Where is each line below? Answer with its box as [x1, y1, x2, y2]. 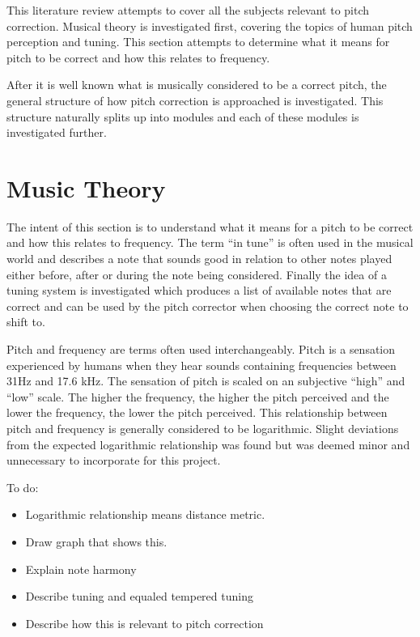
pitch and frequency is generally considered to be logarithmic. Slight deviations [6, 420, 399, 436]
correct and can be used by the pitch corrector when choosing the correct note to [6, 297, 409, 314]
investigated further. [6, 124, 107, 141]
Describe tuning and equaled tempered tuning [25, 588, 253, 605]
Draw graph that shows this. [25, 533, 168, 550]
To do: [6, 478, 39, 495]
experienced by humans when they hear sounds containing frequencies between [6, 356, 397, 373]
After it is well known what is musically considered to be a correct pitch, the [6, 76, 387, 93]
